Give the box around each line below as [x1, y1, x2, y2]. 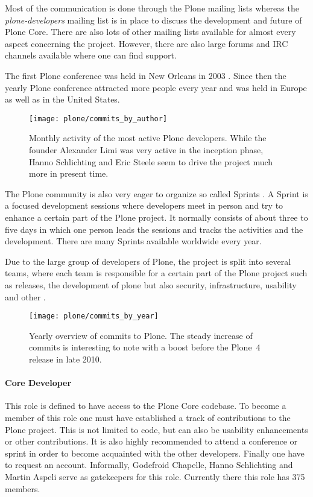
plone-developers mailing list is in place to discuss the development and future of [5, 13, 302, 26]
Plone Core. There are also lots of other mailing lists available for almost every [5, 25, 296, 38]
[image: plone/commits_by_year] [29, 312, 159, 321]
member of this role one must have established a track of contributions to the [5, 411, 291, 423]
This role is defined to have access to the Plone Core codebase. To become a [5, 399, 286, 412]
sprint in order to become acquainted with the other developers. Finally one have [5, 446, 305, 459]
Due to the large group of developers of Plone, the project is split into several [5, 255, 291, 267]
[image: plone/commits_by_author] [29, 114, 168, 123]
